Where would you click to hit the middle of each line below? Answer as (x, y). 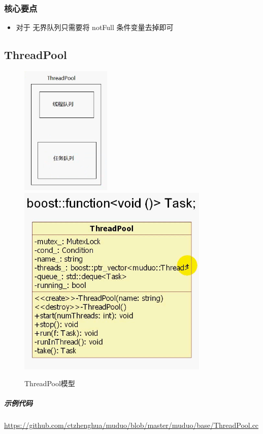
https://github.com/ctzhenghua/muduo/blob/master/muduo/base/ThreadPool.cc (131, 425)
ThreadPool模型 (50, 383)
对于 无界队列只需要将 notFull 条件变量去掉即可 (95, 27)
